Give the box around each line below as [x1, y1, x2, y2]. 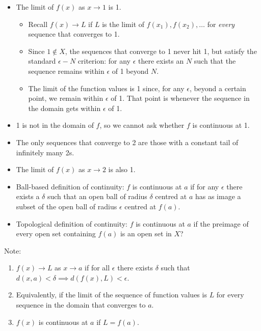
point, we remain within [28, 93, 103, 103]
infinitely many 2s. [16, 147, 74, 157]
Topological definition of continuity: [16, 218, 128, 229]
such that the [194, 56, 236, 66]
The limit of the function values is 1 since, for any [28, 82, 185, 93]
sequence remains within [28, 65, 105, 76]
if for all [85, 262, 110, 273]
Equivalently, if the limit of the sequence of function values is [16, 289, 207, 300]
